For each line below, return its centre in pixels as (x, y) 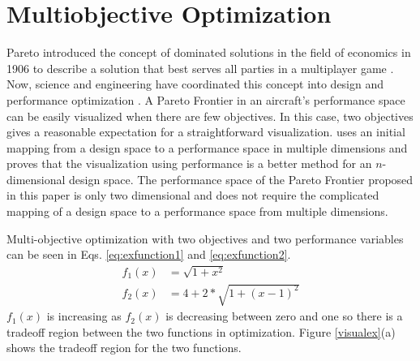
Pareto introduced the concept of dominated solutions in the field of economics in (209, 52)
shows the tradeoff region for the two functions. (124, 348)
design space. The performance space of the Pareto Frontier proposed (241, 179)
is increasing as (84, 316)
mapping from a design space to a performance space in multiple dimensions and (207, 147)
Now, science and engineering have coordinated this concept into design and (195, 84)
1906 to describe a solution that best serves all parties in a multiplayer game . (200, 68)
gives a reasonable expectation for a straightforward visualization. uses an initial (206, 132)
